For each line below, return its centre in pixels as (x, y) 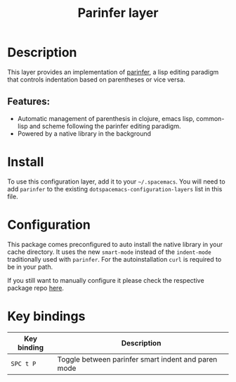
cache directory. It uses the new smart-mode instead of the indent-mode (110, 252)
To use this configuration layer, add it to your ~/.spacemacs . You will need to (117, 182)
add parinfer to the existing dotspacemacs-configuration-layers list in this (115, 189)
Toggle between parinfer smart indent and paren (137, 359)
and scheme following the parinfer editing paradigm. (105, 126)
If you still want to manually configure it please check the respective (106, 280)
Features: (29, 102)
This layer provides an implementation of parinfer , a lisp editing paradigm (113, 72)
